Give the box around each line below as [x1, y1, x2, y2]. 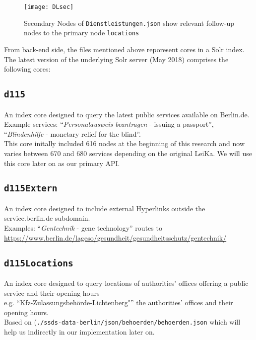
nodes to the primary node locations [24, 27, 139, 38]
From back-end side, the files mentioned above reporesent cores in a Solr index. [4, 44, 245, 54]
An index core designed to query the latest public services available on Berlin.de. [4, 109, 250, 119]
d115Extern [4, 183, 58, 194]
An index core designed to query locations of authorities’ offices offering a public [4, 278, 249, 288]
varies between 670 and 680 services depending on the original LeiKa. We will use [4, 148, 252, 158]
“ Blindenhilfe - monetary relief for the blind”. [4, 128, 141, 139]
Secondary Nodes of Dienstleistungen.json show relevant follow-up [24, 17, 234, 28]
